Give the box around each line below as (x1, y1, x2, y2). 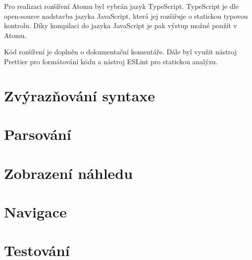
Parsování (4, 124, 71, 144)
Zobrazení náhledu (4, 163, 133, 183)
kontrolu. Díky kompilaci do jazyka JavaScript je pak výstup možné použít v (4, 20, 237, 31)
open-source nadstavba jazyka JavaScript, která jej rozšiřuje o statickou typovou (4, 10, 248, 21)
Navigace (4, 201, 67, 221)
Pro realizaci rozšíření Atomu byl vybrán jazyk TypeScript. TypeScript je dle (4, 1, 239, 11)
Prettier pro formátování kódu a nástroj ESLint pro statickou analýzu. (4, 56, 218, 66)
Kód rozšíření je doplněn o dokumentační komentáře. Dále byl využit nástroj (4, 46, 237, 57)
